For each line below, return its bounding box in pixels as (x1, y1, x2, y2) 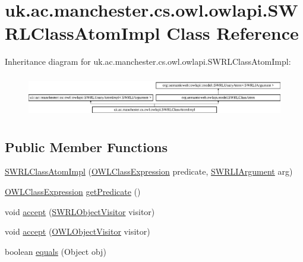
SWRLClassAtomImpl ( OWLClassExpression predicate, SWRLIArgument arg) (5, 165, 293, 178)
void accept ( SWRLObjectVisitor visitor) (5, 205, 155, 217)
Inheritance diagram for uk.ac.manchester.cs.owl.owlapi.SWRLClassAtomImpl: (5, 55, 291, 68)
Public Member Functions (5, 137, 168, 156)
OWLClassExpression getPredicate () (5, 185, 141, 197)
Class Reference (166, 21, 299, 45)
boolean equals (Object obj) (5, 245, 106, 257)
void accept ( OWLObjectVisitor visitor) (5, 225, 150, 238)
